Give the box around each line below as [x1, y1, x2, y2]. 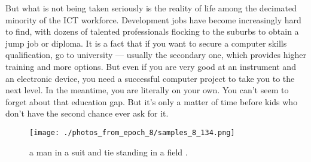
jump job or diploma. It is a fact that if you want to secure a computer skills [5, 36, 287, 49]
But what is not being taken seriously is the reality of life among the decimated [5, 2, 297, 14]
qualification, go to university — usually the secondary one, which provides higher [5, 48, 306, 61]
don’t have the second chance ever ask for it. [5, 107, 169, 120]
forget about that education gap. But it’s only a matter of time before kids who [5, 95, 298, 108]
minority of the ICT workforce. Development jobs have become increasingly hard [5, 13, 301, 26]
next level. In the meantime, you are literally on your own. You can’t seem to [5, 84, 289, 96]
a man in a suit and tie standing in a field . [29, 145, 188, 158]
